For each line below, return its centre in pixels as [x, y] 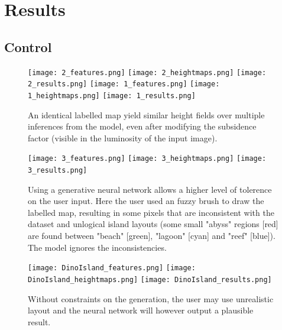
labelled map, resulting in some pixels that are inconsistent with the [151, 212]
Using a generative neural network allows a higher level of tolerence [150, 189]
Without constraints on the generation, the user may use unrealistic [151, 298]
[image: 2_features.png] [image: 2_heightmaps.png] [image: [147, 72]
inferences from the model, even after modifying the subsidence [142, 126]
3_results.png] [58, 170]
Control [28, 46]
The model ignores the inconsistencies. [97, 247]
